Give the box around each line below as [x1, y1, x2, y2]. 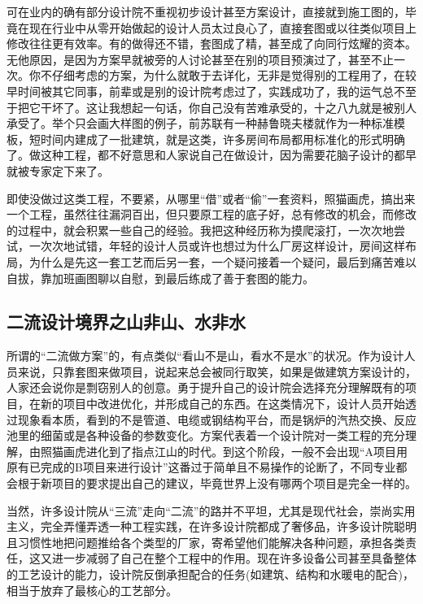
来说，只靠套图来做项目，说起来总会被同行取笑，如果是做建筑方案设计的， [17, 363, 416, 380]
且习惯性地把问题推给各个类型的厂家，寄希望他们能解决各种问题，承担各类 [7, 533, 405, 550]
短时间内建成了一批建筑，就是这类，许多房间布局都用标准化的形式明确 [28, 130, 405, 147]
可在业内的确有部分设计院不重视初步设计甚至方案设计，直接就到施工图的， [7, 3, 405, 20]
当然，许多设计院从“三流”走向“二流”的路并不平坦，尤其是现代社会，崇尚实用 [7, 502, 416, 519]
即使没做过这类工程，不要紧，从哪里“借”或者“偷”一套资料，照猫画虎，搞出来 [7, 189, 416, 206]
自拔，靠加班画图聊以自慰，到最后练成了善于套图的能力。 [7, 269, 314, 286]
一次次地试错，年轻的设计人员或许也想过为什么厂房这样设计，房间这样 [28, 237, 405, 254]
